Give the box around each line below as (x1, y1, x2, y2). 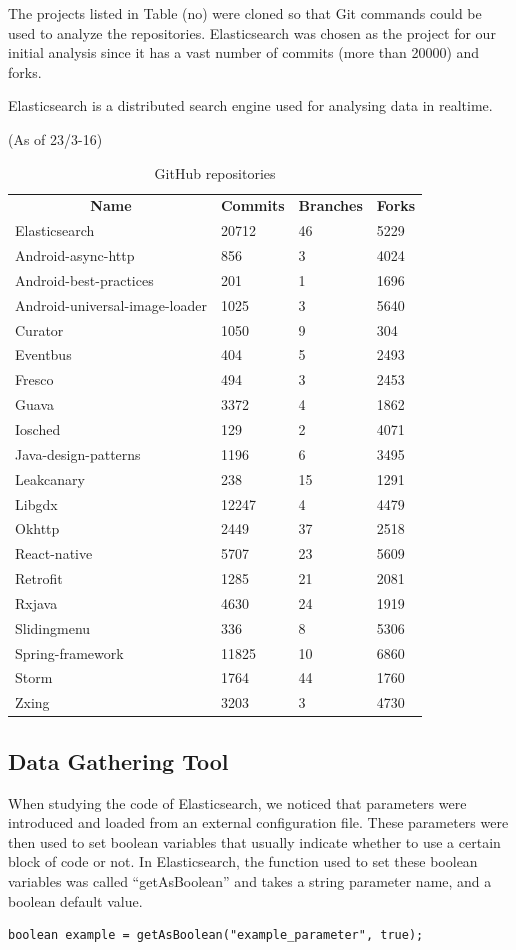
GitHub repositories (154, 162, 276, 183)
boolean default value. (8, 890, 143, 911)
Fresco (15, 369, 54, 390)
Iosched (15, 419, 61, 439)
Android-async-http (15, 245, 135, 266)
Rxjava (15, 592, 58, 613)
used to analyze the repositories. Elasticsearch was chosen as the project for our (8, 22, 496, 43)
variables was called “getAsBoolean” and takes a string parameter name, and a (8, 870, 492, 891)
